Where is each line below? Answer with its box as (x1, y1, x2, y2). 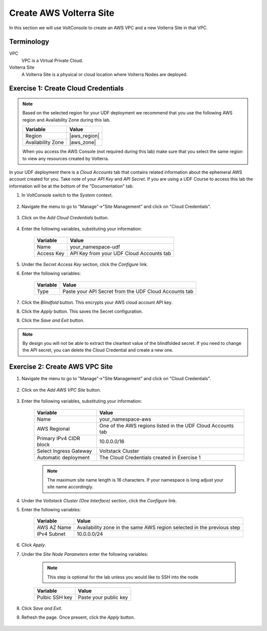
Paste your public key (78, 594, 129, 601)
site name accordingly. (47, 484, 93, 490)
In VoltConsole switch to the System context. (21, 192, 113, 198)
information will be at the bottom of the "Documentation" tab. (9, 183, 134, 189)
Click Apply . (21, 542, 46, 548)
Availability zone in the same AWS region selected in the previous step (77, 524, 241, 531)
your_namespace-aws (99, 416, 151, 423)
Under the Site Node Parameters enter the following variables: (21, 551, 148, 557)
